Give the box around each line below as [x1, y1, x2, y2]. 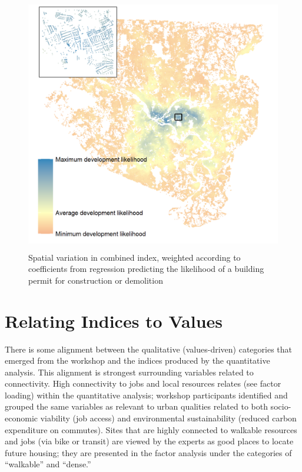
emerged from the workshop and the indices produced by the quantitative [5, 354, 270, 367]
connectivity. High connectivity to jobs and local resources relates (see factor [5, 377, 281, 390]
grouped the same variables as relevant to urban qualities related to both [5, 400, 268, 413]
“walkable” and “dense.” [5, 458, 91, 470]
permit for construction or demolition [28, 274, 163, 286]
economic [5, 412, 38, 424]
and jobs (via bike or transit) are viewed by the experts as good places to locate [5, 435, 294, 447]
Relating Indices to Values [5, 308, 223, 333]
